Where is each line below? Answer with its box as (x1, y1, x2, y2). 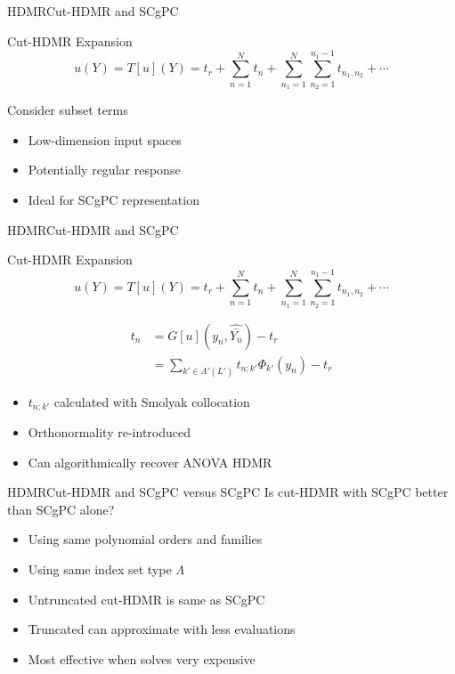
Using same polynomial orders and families (28, 530, 263, 548)
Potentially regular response (28, 160, 181, 179)
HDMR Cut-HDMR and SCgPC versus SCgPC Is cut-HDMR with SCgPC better (7, 483, 449, 501)
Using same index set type (28, 559, 172, 578)
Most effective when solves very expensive (28, 649, 256, 668)
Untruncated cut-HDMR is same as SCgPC (28, 589, 265, 608)
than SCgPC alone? (7, 499, 115, 518)
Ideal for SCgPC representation (28, 190, 199, 208)
